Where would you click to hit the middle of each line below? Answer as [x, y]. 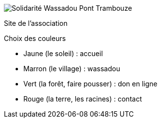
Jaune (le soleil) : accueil [63, 53]
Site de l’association [36, 23]
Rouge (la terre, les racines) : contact [83, 99]
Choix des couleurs [35, 38]
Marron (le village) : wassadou [72, 69]
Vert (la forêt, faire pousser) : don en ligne [90, 84]
